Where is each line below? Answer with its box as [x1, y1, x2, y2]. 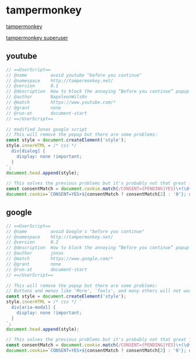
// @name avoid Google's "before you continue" [6, 228, 145, 234]
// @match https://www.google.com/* [6, 256, 114, 262]
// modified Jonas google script [6, 126, 87, 132]
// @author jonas [6, 250, 64, 257]
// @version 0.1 [6, 83, 59, 89]
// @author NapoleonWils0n [6, 94, 87, 100]
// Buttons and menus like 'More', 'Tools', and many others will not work [6, 288, 194, 294]
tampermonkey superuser [6, 34, 68, 41]
